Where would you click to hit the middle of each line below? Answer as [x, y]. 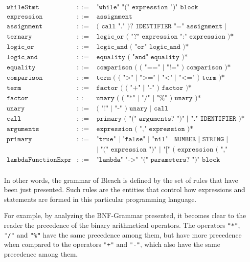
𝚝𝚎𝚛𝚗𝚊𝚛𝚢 [19, 37]
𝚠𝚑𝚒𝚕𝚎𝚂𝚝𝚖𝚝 [23, 8]
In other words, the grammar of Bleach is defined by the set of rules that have [121, 180]
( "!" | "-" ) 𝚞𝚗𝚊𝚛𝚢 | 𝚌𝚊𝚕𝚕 [132, 109]
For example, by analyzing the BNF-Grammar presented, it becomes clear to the [125, 215]
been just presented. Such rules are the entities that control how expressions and [125, 189]
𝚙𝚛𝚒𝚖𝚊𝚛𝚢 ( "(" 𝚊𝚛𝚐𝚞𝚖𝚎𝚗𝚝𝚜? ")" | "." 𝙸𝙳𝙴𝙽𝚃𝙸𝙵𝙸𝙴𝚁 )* [170, 119]
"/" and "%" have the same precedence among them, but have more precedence [123, 234]
